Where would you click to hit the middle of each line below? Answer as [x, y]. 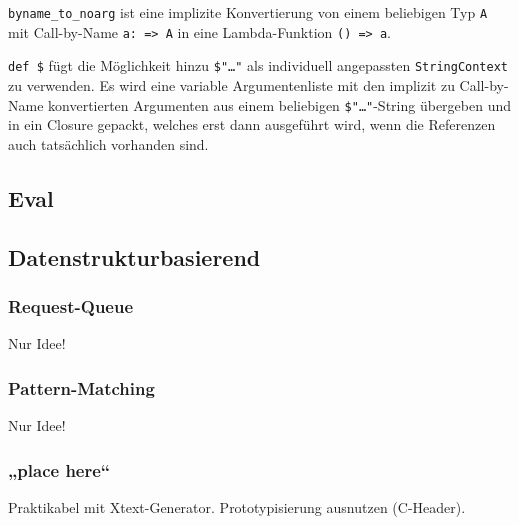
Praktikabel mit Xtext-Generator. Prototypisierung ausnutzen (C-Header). [237, 506]
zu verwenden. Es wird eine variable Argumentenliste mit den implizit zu [231, 84]
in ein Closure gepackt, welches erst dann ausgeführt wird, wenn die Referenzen [252, 124]
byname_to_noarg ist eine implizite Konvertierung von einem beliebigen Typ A [248, 12]
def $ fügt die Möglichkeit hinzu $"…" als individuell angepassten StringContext [258, 65]
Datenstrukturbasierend [134, 256]
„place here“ [59, 469]
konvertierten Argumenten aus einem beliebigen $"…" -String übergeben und [279, 104]
